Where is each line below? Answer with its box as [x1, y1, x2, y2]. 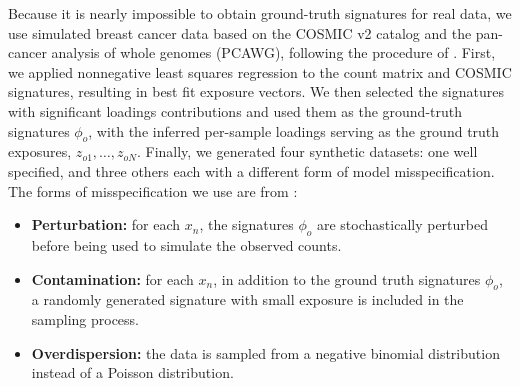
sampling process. [31, 308, 140, 329]
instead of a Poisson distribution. [31, 362, 234, 383]
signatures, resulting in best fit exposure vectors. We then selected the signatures [8, 81, 504, 102]
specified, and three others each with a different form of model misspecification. [8, 160, 495, 181]
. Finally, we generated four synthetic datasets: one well [136, 141, 478, 162]
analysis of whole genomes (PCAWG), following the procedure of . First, [51, 42, 496, 63]
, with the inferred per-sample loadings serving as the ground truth [88, 120, 500, 141]
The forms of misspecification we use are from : [8, 180, 298, 201]
